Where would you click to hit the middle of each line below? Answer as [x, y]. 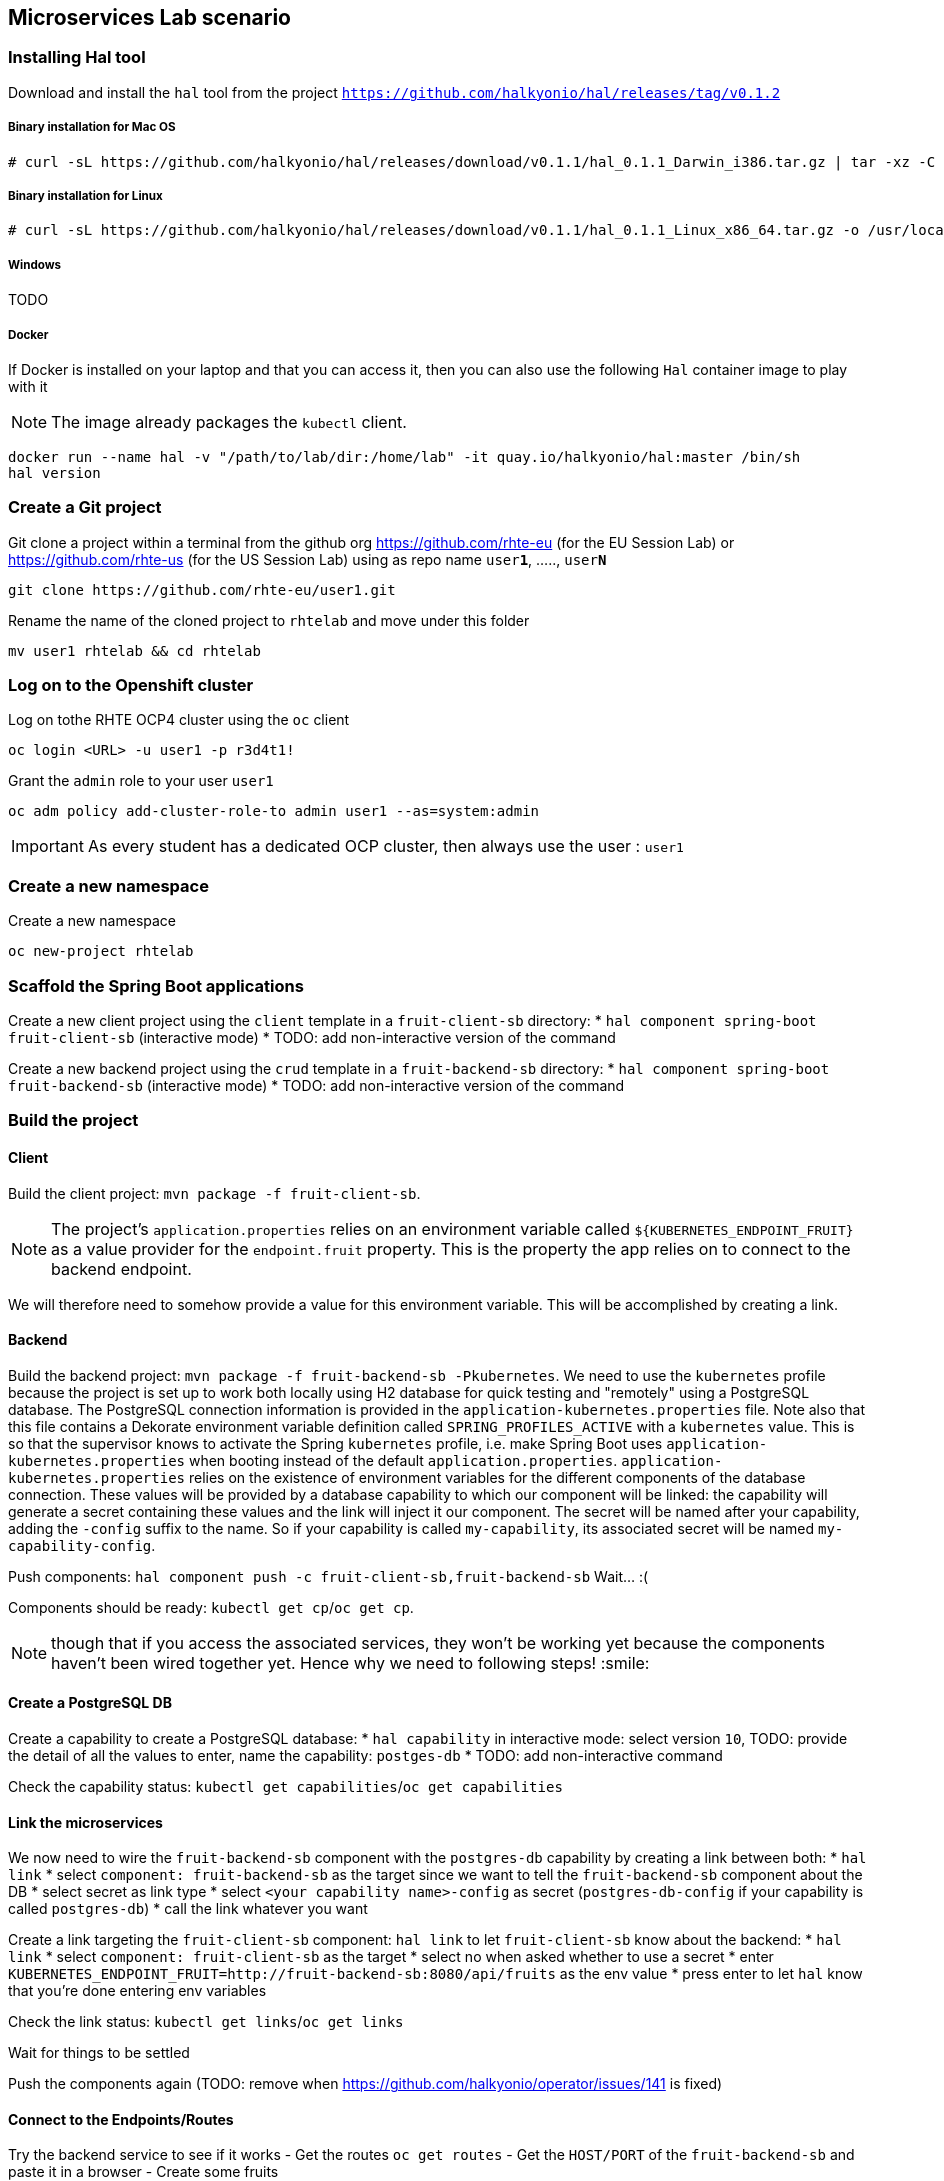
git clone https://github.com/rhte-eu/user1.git [202, 589]
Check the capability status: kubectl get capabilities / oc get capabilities [285, 1786]
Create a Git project [85, 507]
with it [28, 386]
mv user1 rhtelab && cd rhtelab [134, 650]
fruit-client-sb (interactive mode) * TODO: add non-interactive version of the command [312, 1037]
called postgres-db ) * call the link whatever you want [188, 1909]
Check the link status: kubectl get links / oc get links [206, 2022]
